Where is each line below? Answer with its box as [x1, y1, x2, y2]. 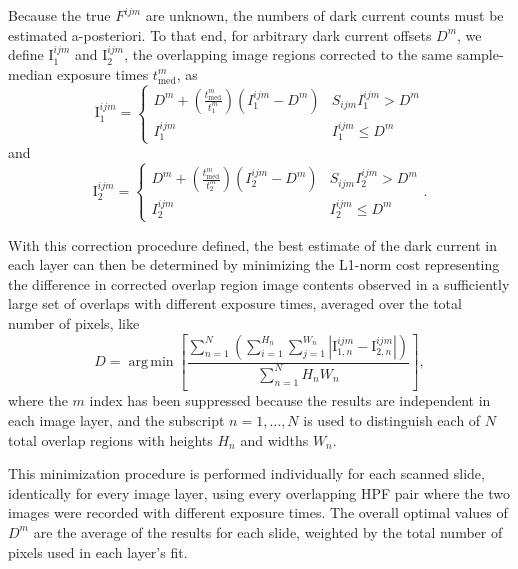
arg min [128, 355, 174, 369]
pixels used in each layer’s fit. [8, 541, 188, 562]
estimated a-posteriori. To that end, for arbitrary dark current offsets [8, 24, 432, 45]
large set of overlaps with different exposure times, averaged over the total [8, 293, 462, 314]
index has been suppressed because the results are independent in [89, 390, 491, 411]
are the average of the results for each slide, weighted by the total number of [33, 521, 503, 542]
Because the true [8, 5, 111, 25]
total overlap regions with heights [8, 429, 213, 450]
